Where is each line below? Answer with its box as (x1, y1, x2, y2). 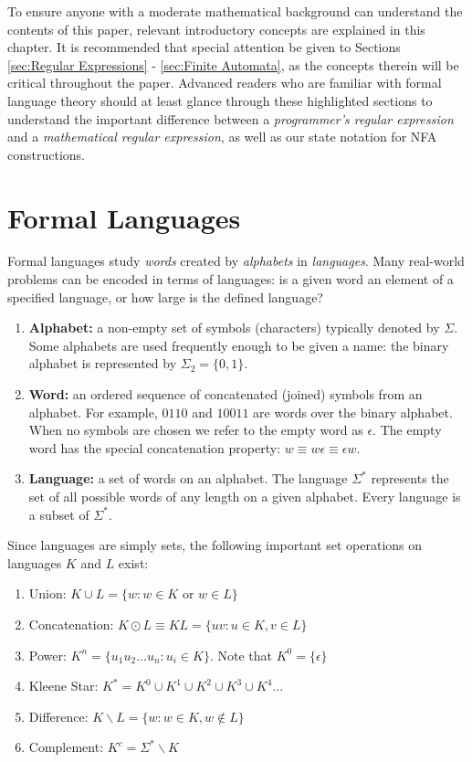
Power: (28, 645, 67, 664)
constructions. (7, 144, 85, 164)
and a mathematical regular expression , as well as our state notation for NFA (7, 127, 437, 146)
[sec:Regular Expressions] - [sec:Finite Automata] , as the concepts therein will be (7, 55, 459, 74)
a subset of (28, 504, 89, 524)
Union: (28, 584, 67, 603)
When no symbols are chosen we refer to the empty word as (28, 420, 363, 439)
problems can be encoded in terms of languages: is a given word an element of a (7, 270, 454, 289)
